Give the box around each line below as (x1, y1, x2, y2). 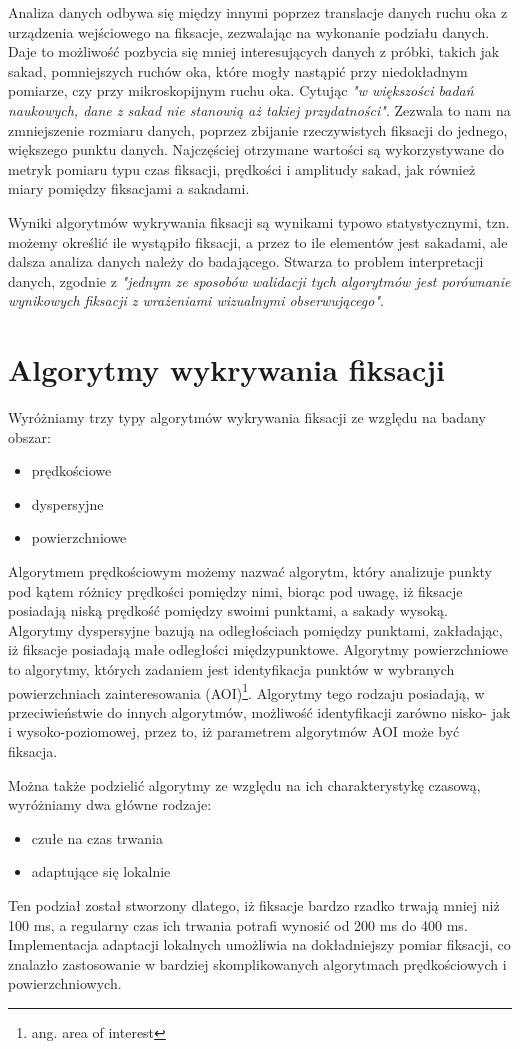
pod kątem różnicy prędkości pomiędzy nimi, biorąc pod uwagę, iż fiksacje (8, 580, 463, 601)
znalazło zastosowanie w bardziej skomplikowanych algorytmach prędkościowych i (8, 953, 507, 974)
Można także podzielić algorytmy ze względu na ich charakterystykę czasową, (8, 774, 481, 795)
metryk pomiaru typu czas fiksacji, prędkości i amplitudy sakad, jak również (8, 158, 476, 179)
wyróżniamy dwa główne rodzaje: (8, 794, 212, 815)
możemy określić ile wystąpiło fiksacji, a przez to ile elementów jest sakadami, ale (8, 231, 508, 252)
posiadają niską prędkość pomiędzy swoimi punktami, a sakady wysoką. (8, 600, 448, 621)
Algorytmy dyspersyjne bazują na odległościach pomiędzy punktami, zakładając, (8, 619, 503, 640)
